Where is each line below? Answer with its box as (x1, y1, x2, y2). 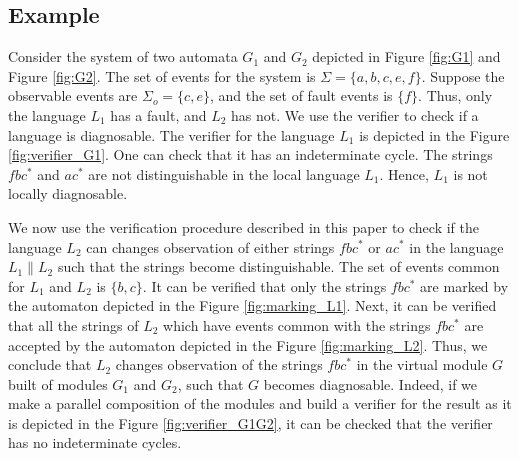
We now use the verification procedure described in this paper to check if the (8, 216, 479, 237)
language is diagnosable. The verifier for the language (8, 124, 335, 145)
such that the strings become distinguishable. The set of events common (57, 256, 500, 277)
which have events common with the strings (163, 314, 431, 335)
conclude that (8, 354, 92, 375)
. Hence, (379, 163, 429, 184)
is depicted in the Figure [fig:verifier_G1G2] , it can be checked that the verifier (8, 412, 493, 433)
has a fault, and (110, 104, 207, 125)
